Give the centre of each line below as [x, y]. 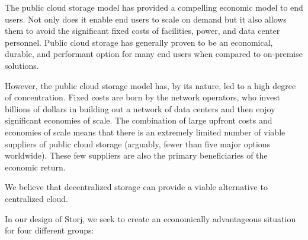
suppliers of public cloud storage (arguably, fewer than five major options [138, 143]
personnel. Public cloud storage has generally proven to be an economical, [139, 42]
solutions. [22, 65]
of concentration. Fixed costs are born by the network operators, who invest [143, 97]
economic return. [35, 167]
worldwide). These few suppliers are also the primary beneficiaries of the [136, 155]
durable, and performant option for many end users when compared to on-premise [154, 54]
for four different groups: [49, 230]
